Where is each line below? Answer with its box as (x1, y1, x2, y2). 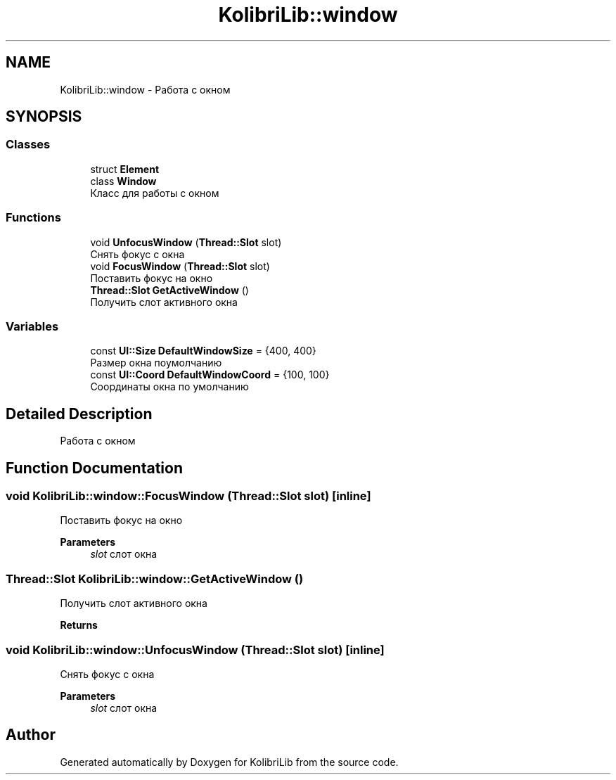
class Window (90, 174, 157, 187)
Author (6, 726, 56, 744)
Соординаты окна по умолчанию (90, 381, 249, 393)
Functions (6, 210, 61, 225)
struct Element (90, 162, 160, 175)
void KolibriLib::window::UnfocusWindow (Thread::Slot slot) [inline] (6, 642, 385, 657)
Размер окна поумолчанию (90, 357, 222, 369)
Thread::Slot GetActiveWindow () (90, 283, 249, 296)
